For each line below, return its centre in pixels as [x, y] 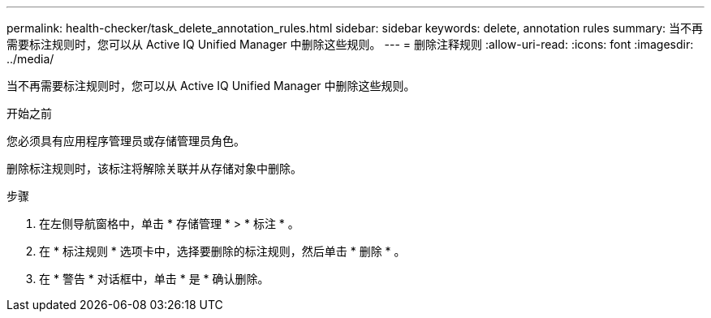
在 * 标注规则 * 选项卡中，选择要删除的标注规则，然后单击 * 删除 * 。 [222, 251]
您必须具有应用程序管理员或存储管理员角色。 [126, 141]
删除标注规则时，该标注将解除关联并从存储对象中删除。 [154, 168]
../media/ [30, 59]
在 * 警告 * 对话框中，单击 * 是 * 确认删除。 [154, 279]
